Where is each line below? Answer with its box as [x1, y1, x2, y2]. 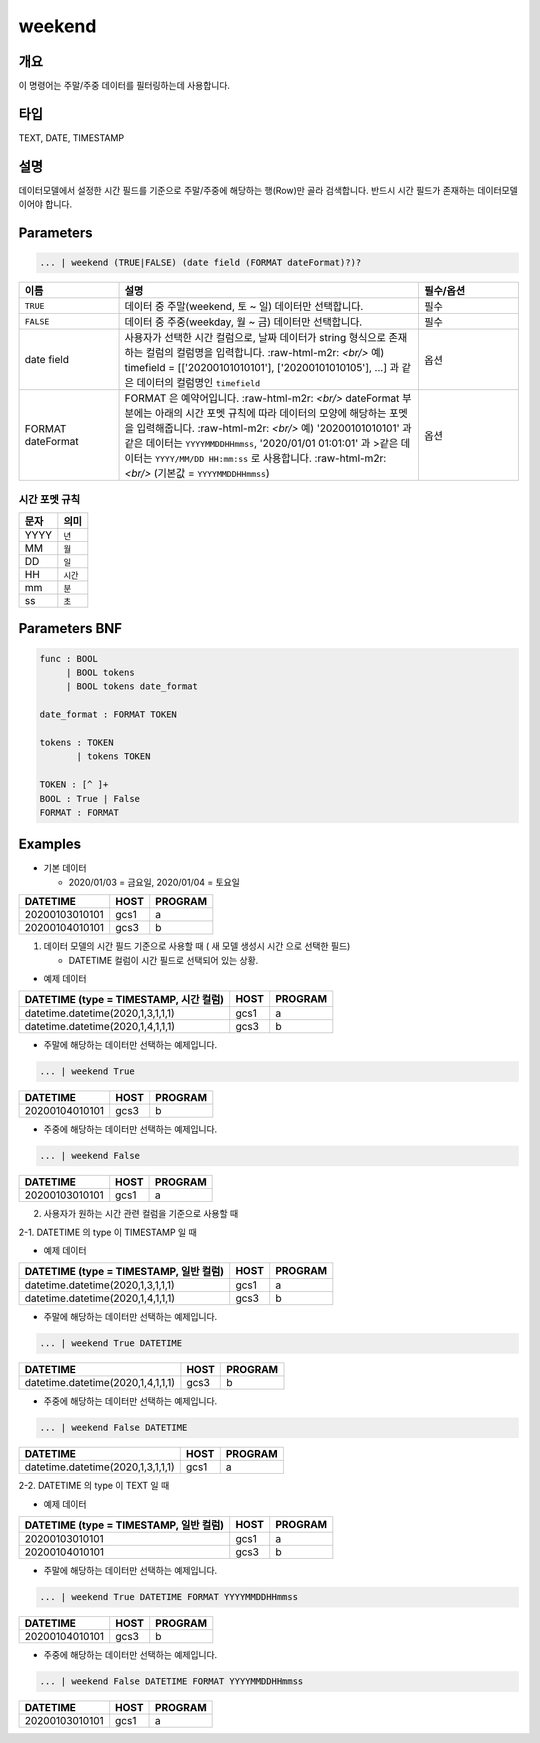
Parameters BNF [18, 620, 123, 637]
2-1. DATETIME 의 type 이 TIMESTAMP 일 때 [18, 1226, 197, 1238]
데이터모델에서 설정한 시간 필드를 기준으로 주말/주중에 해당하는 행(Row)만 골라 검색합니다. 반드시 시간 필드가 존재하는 [18, 184, 475, 196]
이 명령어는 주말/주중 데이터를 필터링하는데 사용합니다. [18, 80, 230, 92]
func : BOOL [39, 653, 99, 664]
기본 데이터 [43, 862, 87, 874]
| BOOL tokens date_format [65, 681, 199, 692]
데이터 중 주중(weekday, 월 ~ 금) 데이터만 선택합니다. [124, 315, 363, 329]
